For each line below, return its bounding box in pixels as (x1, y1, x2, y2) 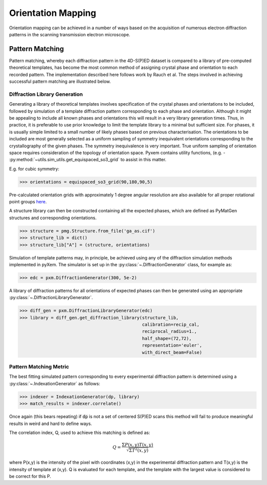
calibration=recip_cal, (141, 322, 200, 327)
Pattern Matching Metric (9, 364, 69, 370)
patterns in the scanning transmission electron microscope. (9, 31, 131, 37)
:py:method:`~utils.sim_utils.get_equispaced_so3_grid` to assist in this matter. (9, 157, 167, 163)
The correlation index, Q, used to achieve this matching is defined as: (9, 429, 150, 435)
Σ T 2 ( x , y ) (129, 446, 149, 453)
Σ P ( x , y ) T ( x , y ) (122, 442, 153, 448)
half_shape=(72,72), (141, 335, 192, 341)
